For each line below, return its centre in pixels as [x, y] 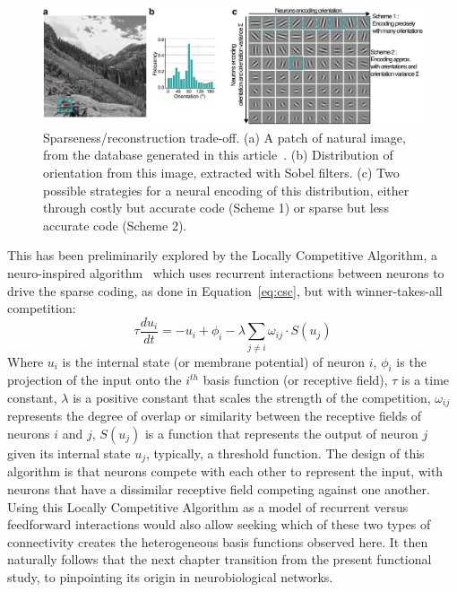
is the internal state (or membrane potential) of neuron [214, 361]
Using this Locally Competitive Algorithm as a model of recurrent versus [208, 506]
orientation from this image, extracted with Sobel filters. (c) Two [221, 173]
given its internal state [69, 453]
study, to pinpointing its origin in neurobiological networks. [170, 577]
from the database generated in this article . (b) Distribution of [218, 155]
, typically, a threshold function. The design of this [285, 453]
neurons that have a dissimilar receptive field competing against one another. [219, 489]
